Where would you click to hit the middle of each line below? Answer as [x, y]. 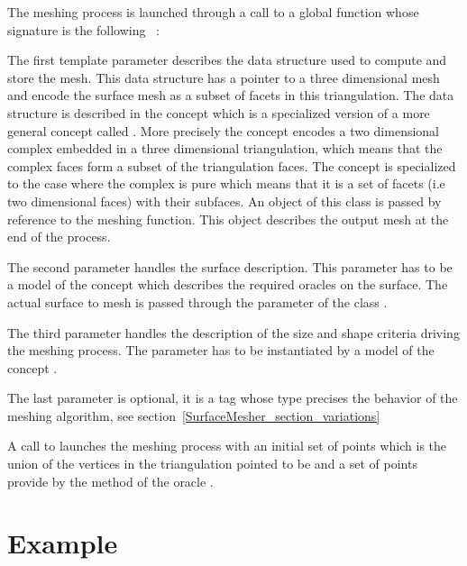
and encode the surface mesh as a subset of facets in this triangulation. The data [231, 95]
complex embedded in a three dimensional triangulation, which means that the [225, 148]
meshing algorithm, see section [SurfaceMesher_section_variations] [194, 415]
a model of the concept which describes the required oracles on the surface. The [228, 284]
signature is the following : [83, 29]
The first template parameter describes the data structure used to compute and [227, 60]
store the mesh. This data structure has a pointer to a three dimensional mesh [224, 77]
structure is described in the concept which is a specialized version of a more [219, 112]
